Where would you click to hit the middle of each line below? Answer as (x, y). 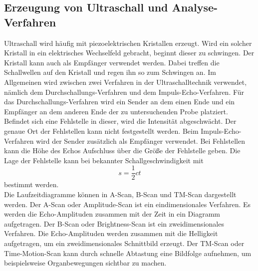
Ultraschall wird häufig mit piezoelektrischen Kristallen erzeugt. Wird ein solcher (128, 43)
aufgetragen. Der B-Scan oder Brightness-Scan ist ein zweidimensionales (114, 223)
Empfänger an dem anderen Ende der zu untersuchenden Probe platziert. (116, 111)
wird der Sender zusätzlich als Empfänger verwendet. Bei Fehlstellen (140, 140)
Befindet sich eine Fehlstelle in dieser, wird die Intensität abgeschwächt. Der (120, 121)
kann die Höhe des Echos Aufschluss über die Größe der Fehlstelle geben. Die (122, 150)
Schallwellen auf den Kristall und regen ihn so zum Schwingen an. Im (110, 72)
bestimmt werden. (31, 184)
